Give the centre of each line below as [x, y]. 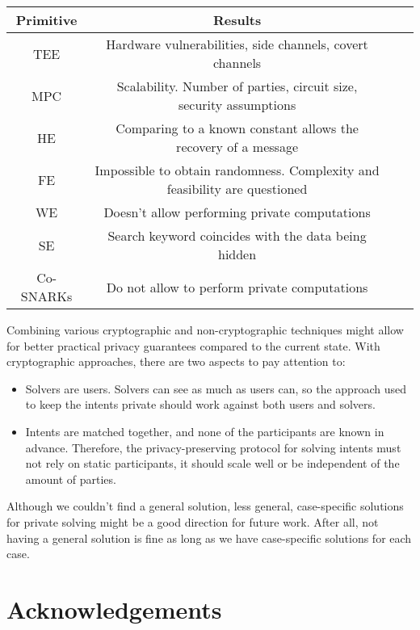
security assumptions [237, 105]
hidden [237, 254]
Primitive [46, 20]
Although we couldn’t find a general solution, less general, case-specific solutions [205, 506]
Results [237, 20]
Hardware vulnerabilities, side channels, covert [237, 44]
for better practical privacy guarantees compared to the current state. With [193, 345]
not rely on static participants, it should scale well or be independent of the [212, 463]
